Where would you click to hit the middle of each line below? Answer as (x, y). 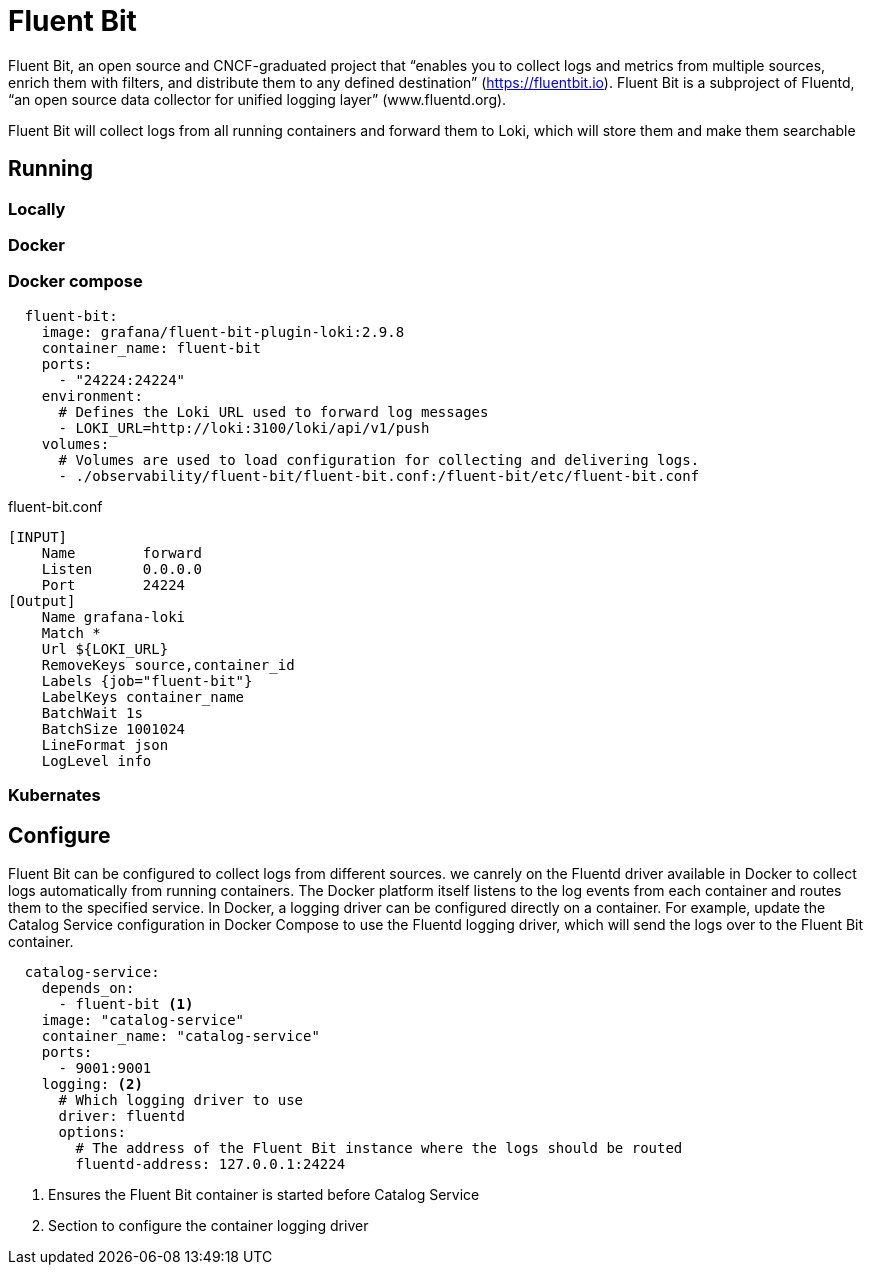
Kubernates (54, 795)
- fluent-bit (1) (126, 1003)
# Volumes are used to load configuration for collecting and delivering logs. (379, 459)
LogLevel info (96, 760)
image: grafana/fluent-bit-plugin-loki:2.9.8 (223, 331)
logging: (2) (92, 1083)
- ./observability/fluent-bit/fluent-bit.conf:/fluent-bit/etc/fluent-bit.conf (379, 475)
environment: (92, 395)
